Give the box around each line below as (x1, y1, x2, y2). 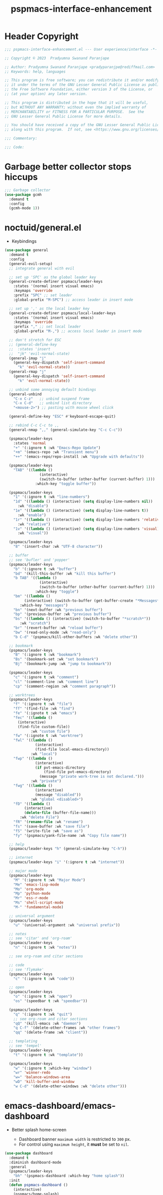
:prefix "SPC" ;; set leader (13, 293, 72, 298)
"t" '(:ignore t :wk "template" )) (13, 1052, 83, 1057)
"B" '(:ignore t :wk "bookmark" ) (13, 652, 81, 657)
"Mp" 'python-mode (13, 891, 51, 896)
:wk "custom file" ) (30, 729, 70, 734)
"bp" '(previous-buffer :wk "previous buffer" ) (13, 612, 111, 617)
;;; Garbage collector (4, 188, 51, 193)
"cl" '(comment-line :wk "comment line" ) (13, 679, 98, 684)
